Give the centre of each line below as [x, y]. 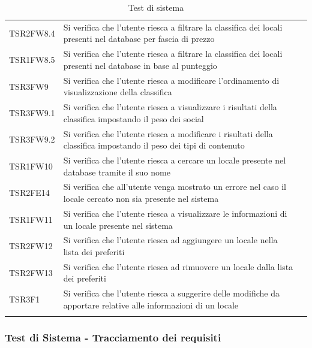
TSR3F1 [25, 299]
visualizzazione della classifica [118, 92]
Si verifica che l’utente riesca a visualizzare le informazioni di [175, 213]
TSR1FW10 [31, 166]
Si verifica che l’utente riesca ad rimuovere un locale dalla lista [178, 266]
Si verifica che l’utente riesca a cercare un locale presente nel [175, 160]
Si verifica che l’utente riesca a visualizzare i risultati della [170, 107]
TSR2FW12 [31, 246]
